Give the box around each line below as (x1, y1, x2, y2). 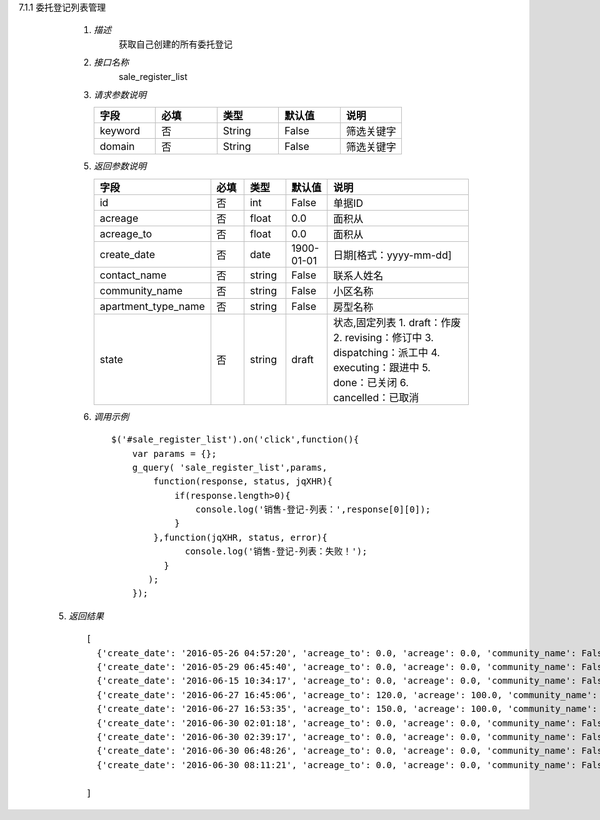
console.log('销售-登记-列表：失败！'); (185, 546, 368, 557)
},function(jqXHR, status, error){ (153, 531, 328, 543)
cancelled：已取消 (333, 390, 420, 404)
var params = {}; (131, 448, 217, 459)
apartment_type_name (99, 299, 205, 313)
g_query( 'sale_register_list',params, (131, 461, 328, 473)
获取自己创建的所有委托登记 (118, 38, 233, 50)
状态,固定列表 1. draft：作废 (333, 315, 462, 329)
